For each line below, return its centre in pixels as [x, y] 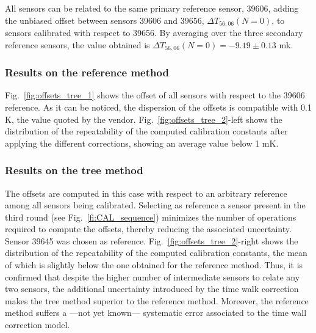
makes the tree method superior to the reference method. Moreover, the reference [157, 300]
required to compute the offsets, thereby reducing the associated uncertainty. [148, 229]
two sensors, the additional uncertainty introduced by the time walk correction [152, 289]
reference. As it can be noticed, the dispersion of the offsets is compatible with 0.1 [158, 107]
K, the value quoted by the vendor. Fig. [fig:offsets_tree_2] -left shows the [144, 119]
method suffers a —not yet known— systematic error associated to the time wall [156, 313]
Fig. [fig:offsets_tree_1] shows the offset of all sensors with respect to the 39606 [155, 95]
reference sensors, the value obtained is [77, 44]
